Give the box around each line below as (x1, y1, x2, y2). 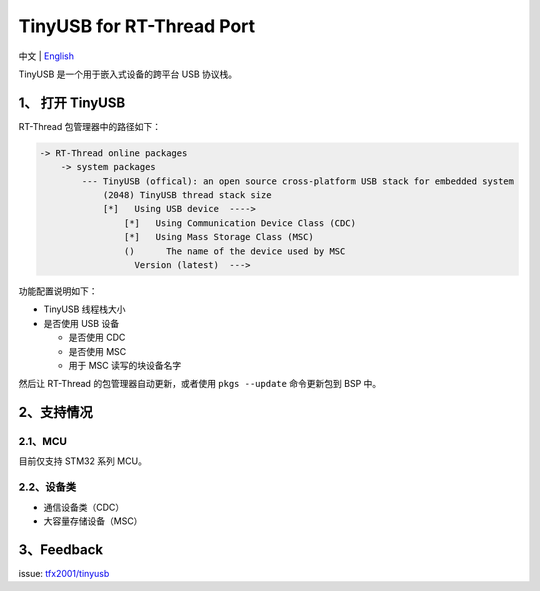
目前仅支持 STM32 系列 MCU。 (18, 455, 147, 467)
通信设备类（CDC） (43, 501, 125, 513)
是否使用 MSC (68, 345, 127, 357)
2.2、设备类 (18, 480, 77, 494)
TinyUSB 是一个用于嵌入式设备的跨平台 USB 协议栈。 (18, 68, 238, 80)
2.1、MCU (18, 435, 68, 449)
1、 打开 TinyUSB (18, 94, 126, 111)
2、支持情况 (18, 404, 94, 421)
